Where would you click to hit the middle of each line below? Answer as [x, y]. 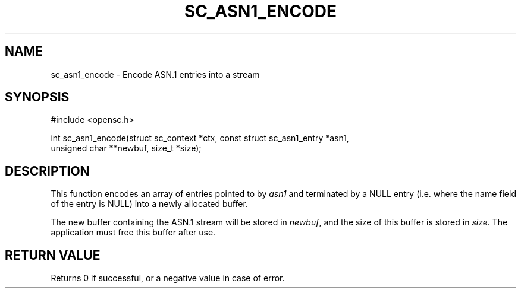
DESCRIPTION [47, 171]
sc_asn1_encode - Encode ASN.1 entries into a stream [155, 74]
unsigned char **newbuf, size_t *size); [126, 148]
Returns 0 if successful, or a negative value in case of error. [168, 278]
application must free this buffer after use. [133, 233]
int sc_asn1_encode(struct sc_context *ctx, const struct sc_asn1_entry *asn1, [200, 138]
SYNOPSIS [37, 97]
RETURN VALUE [53, 255]
